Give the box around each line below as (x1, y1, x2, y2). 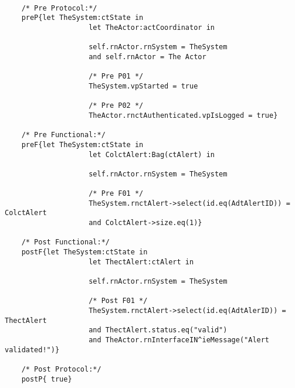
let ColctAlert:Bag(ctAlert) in (89, 150, 215, 159)
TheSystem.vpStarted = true (89, 81, 198, 90)
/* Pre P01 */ (89, 72, 144, 81)
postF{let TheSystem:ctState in (21, 248, 148, 257)
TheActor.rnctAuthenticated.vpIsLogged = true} (89, 111, 278, 120)
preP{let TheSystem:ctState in (21, 13, 144, 22)
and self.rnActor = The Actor (89, 52, 206, 61)
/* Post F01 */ (89, 297, 148, 305)
